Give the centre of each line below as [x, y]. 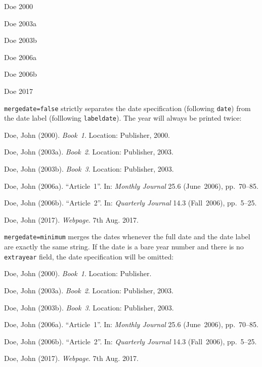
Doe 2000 [18, 6]
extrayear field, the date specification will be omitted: [89, 256]
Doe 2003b [20, 40]
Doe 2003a [20, 23]
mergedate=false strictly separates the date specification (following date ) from [127, 108]
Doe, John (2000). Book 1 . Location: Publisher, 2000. [87, 135]
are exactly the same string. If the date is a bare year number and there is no [124, 247]
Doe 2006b [20, 74]
